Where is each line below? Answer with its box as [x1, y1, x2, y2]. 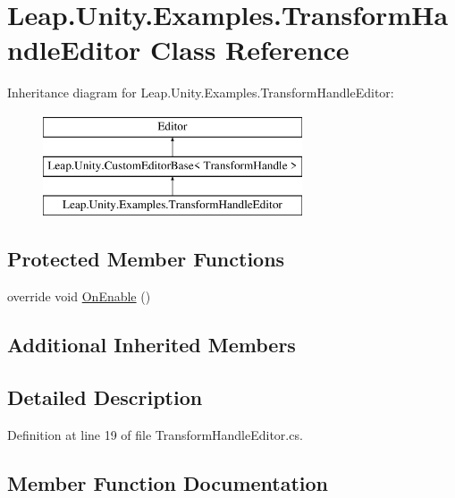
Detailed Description [7, 383, 203, 410]
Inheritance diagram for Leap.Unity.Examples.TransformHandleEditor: [7, 83, 394, 102]
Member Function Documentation [7, 468, 329, 496]
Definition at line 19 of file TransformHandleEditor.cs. [7, 425, 303, 443]
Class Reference [150, 31, 350, 68]
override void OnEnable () [7, 287, 151, 306]
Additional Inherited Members [7, 331, 296, 359]
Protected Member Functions [7, 245, 285, 273]
